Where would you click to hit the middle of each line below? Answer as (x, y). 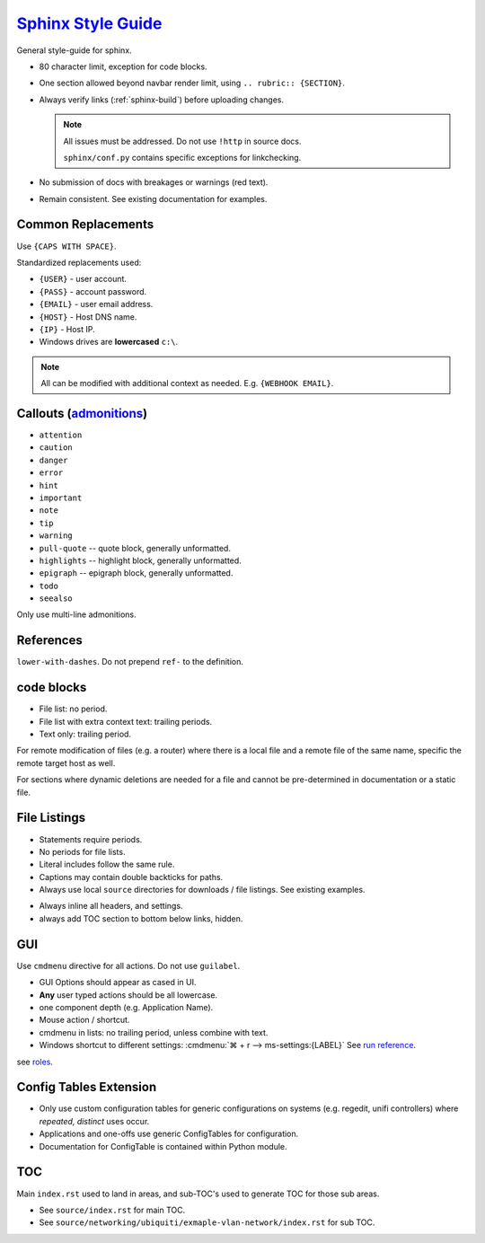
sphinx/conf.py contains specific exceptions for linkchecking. (182, 157)
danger (53, 460)
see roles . (35, 1062)
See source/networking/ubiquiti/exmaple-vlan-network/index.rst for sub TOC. (207, 1222)
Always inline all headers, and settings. (111, 906)
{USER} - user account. (83, 279)
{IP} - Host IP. (67, 329)
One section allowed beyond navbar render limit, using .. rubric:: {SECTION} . (192, 83)
